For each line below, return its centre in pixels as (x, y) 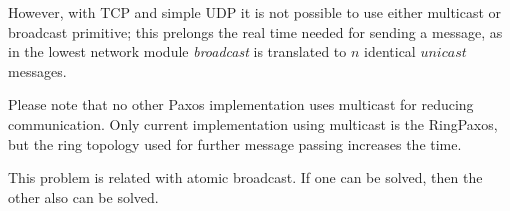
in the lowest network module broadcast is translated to (177, 51)
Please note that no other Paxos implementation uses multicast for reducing (241, 104)
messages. (37, 70)
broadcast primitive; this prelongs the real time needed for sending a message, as (255, 31)
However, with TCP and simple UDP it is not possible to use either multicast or (255, 12)
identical (390, 51)
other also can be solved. (83, 196)
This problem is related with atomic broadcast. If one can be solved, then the (245, 177)
